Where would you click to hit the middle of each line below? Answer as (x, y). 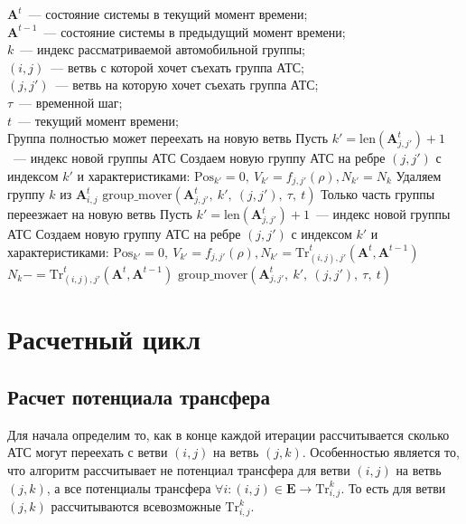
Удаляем (419, 175)
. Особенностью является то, (381, 452)
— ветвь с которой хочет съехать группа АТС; (177, 67)
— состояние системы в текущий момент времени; (168, 14)
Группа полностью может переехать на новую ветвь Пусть (168, 138)
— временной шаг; (71, 102)
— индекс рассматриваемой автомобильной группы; (163, 49)
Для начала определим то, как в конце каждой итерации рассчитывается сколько (228, 434)
